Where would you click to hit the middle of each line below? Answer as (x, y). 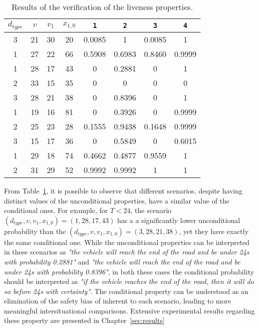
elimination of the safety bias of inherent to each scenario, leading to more (118, 301)
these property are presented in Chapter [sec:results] (84, 320)
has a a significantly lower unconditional (178, 220)
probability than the (35, 231)
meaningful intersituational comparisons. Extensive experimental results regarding (129, 310)
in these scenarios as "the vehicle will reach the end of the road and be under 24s (127, 252)
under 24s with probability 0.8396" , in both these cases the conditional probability (129, 271)
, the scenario (151, 210)
